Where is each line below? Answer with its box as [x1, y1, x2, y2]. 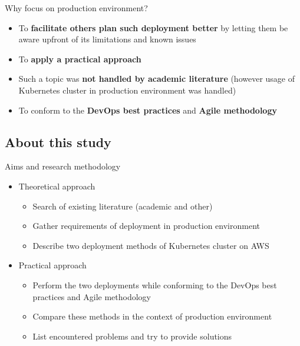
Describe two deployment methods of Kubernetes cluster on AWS [32, 239, 269, 251]
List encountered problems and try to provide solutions [32, 330, 232, 342]
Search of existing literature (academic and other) [32, 199, 213, 212]
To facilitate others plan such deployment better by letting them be [18, 21, 288, 34]
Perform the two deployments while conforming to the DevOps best [32, 278, 277, 291]
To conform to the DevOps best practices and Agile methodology [18, 104, 277, 116]
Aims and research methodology [5, 160, 121, 172]
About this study [5, 132, 111, 151]
